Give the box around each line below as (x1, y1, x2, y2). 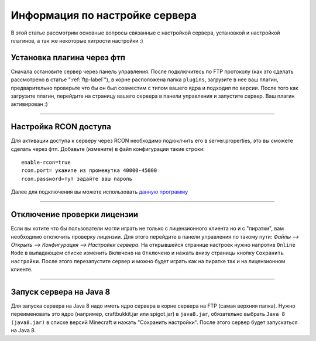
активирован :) (11, 101, 48, 108)
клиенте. (11, 266, 33, 273)
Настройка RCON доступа (11, 122, 111, 132)
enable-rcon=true (21, 159, 71, 166)
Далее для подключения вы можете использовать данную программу (11, 188, 188, 195)
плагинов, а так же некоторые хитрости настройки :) (11, 37, 143, 44)
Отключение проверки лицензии (11, 209, 139, 219)
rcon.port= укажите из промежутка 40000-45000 (21, 167, 157, 174)
